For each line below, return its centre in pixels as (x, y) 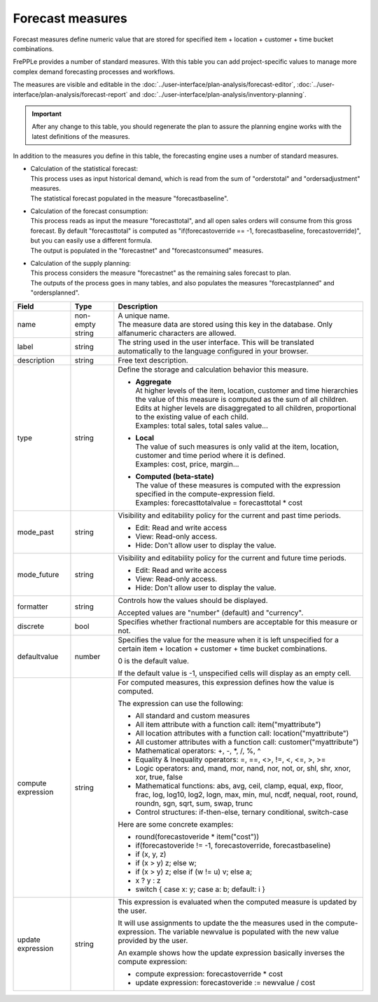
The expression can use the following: (181, 703)
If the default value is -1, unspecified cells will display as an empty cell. (234, 673)
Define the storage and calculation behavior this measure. (213, 370)
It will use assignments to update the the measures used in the (221, 923)
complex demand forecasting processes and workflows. (94, 72)
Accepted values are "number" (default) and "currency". (211, 612)
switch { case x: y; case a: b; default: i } (201, 889)
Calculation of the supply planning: (80, 263)
